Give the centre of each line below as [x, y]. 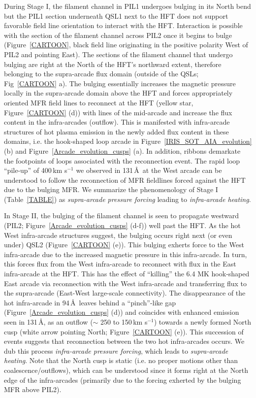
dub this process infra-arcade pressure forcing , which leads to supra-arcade [116, 350]
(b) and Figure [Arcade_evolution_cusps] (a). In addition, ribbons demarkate [122, 150]
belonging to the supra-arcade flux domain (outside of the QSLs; [101, 74]
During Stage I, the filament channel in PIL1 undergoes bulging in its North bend [128, 6]
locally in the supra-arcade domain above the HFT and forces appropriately [118, 93]
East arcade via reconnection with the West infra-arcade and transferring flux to [126, 283]
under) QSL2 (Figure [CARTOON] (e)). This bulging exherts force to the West [124, 245]
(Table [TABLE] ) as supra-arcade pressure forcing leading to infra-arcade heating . [128, 199]
